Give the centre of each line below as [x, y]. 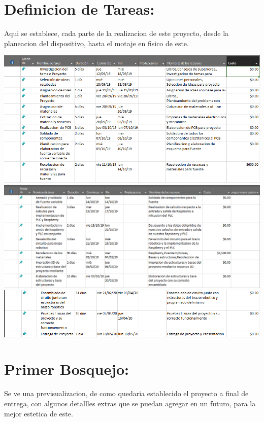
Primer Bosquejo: [67, 369]
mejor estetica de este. [39, 413]
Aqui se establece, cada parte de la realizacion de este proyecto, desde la [117, 33]
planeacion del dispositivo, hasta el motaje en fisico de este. [96, 43]
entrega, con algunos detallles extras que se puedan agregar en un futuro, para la [130, 403]
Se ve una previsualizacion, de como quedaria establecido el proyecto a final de [126, 393]
